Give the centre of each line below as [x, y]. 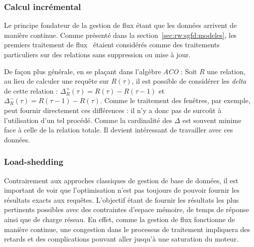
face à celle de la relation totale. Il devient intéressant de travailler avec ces [119, 130]
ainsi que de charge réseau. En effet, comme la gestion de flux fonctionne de [120, 219]
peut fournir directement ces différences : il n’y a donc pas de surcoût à [113, 110]
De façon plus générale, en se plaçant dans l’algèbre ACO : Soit [101, 71]
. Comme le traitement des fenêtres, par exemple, [175, 100]
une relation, [226, 71]
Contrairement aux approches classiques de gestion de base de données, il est [121, 180]
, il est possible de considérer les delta [189, 81]
